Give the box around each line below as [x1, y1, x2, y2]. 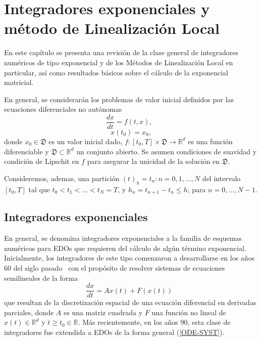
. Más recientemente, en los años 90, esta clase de [78, 317, 231, 327]
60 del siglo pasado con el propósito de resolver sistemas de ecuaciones [4, 262, 225, 273]
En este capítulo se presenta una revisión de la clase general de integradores [4, 47, 238, 58]
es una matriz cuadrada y [63, 307, 143, 317]
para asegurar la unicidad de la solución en [87, 156, 220, 166]
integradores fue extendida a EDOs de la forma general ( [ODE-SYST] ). [4, 326, 225, 337]
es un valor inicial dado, [48, 136, 123, 146]
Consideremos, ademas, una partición [4, 173, 120, 183]
